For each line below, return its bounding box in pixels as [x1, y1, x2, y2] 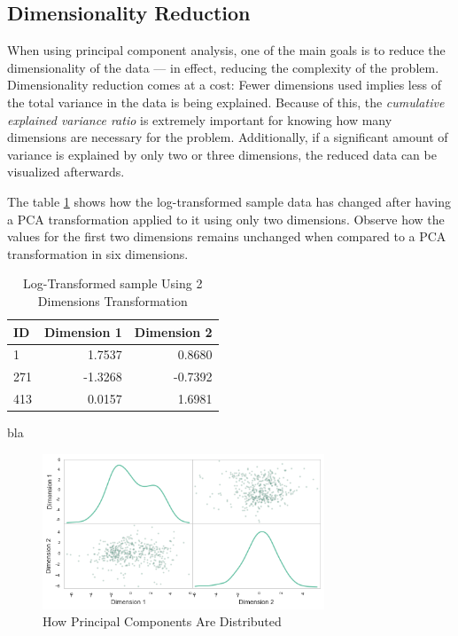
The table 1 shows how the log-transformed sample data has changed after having [7, 192, 451, 210]
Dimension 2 [134, 322, 213, 341]
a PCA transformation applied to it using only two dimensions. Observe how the [7, 209, 445, 228]
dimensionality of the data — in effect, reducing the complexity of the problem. [7, 58, 439, 76]
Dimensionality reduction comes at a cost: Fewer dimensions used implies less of [7, 75, 441, 94]
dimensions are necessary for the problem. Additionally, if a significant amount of [7, 128, 448, 146]
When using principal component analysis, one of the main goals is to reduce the [7, 41, 446, 59]
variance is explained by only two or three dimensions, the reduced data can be [7, 145, 437, 163]
